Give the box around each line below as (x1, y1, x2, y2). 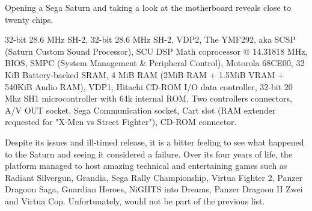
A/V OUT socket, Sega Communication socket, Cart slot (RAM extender (5, 103, 276, 116)
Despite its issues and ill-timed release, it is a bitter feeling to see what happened (5, 135, 304, 148)
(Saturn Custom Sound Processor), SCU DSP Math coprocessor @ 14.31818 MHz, (5, 44, 308, 57)
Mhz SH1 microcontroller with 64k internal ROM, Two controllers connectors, (5, 92, 292, 105)
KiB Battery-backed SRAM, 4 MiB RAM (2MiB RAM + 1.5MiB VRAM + (5, 68, 284, 81)
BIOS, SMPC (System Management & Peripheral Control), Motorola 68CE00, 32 (5, 57, 305, 69)
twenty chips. (5, 13, 54, 25)
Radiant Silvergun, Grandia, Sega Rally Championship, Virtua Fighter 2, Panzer (5, 171, 303, 183)
